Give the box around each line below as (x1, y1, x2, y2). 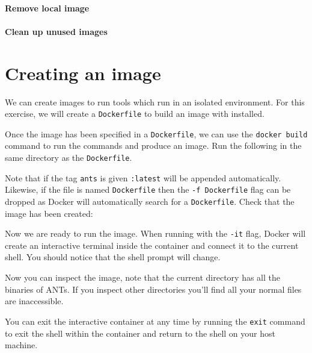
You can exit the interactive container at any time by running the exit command (5, 314, 305, 327)
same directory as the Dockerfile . (5, 151, 132, 163)
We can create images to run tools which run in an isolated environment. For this (5, 95, 305, 108)
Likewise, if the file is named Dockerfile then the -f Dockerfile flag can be (5, 183, 291, 196)
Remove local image (5, 1, 90, 14)
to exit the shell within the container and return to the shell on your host (5, 326, 275, 339)
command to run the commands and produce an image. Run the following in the (5, 139, 302, 152)
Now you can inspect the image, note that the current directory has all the (5, 271, 281, 284)
